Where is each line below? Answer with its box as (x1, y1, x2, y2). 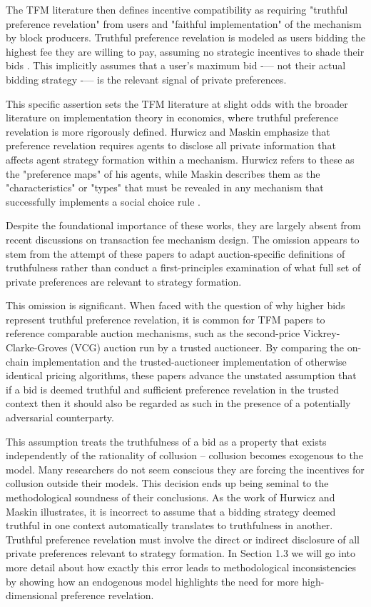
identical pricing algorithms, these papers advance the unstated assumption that (6, 368, 357, 383)
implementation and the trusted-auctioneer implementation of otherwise (31, 353, 347, 368)
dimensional (6, 588, 58, 603)
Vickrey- (303, 326, 340, 341)
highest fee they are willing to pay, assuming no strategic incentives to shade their (6, 44, 365, 59)
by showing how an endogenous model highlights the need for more (6, 573, 299, 588)
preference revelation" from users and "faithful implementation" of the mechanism (6, 16, 362, 31)
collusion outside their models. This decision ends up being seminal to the (6, 476, 329, 491)
